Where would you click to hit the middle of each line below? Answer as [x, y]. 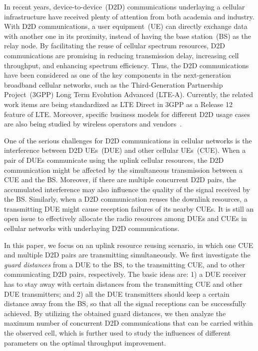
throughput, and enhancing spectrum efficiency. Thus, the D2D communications [127, 65]
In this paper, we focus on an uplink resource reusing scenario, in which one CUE [129, 245]
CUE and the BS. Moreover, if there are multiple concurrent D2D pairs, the [120, 179]
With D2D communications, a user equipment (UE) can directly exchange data [126, 26]
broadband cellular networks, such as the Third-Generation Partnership [114, 84]
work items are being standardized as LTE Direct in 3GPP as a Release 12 [118, 104]
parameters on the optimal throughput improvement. [85, 342]
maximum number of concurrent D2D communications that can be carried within [129, 323]
